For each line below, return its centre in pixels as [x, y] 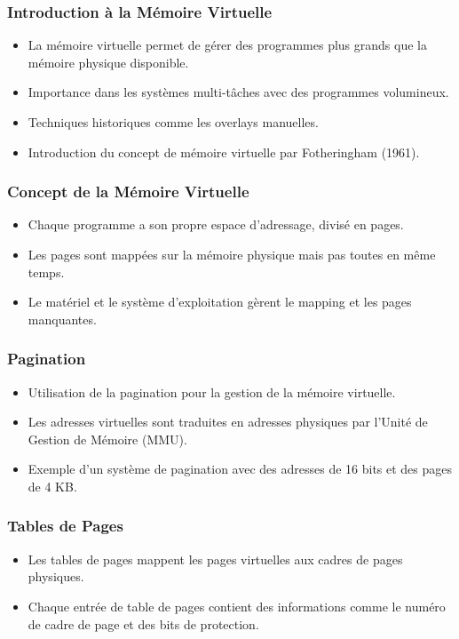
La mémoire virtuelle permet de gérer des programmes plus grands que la [227, 45]
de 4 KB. [52, 486]
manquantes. [62, 319]
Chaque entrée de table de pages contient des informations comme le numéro [237, 606]
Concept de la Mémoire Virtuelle [128, 192]
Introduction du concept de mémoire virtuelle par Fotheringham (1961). [224, 152]
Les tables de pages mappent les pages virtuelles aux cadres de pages [215, 559]
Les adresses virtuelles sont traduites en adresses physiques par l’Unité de [228, 422]
